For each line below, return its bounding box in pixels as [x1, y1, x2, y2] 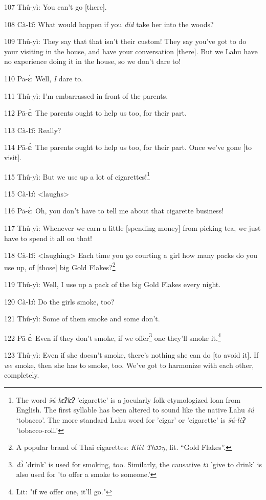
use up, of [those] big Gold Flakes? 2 [4, 260, 116, 272]
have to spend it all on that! [4, 232, 92, 243]
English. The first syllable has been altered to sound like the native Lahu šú [16, 404, 254, 415]
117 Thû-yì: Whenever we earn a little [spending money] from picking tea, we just [4, 222, 261, 233]
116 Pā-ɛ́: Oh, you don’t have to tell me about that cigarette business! [4, 205, 224, 216]
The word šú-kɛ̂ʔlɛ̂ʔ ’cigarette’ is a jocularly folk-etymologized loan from [16, 394, 240, 405]
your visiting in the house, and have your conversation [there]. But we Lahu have [4, 46, 258, 56]
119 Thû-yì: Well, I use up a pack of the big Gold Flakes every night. [4, 279, 221, 289]
